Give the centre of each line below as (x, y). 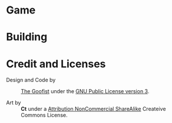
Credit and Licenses (56, 64)
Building (27, 37)
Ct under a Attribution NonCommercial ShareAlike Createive (93, 109)
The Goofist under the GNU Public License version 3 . (85, 91)
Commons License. (44, 115)
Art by (14, 102)
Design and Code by (31, 80)
